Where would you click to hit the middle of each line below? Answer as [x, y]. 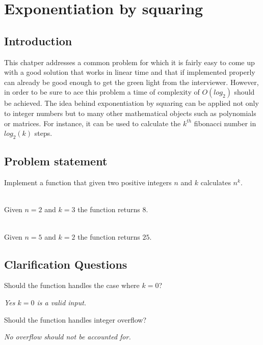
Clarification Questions [66, 264]
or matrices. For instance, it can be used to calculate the [93, 123]
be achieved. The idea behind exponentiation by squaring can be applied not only [131, 103]
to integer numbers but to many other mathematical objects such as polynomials [130, 113]
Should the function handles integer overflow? [75, 319]
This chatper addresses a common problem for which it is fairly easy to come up [129, 62]
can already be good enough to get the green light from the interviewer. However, [131, 82]
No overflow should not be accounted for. [68, 337]
